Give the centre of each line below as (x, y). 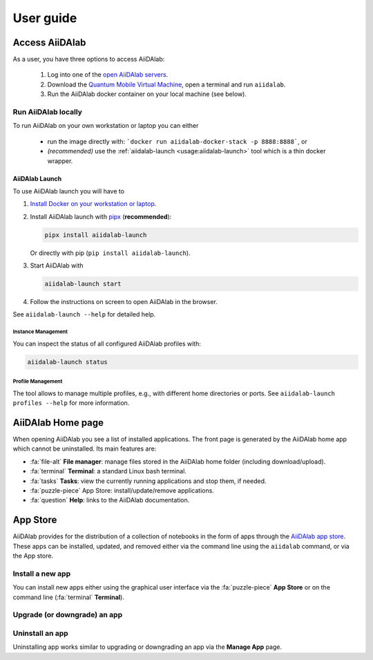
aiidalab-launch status (68, 362)
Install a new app (42, 574)
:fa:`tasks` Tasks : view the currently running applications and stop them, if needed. (148, 481)
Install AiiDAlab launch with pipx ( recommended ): (101, 216)
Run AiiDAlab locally (48, 112)
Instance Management (40, 332)
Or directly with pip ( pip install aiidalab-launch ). (110, 253)
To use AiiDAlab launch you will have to (68, 191)
